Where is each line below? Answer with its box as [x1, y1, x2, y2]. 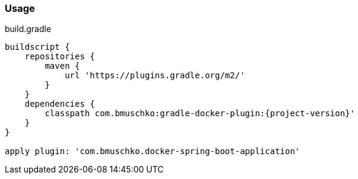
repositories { [24, 52, 95, 62]
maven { [45, 61, 80, 71]
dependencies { [24, 99, 95, 109]
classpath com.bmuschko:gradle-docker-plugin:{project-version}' [45, 108, 356, 119]
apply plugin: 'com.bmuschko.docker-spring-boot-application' [5, 146, 300, 156]
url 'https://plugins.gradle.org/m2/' [65, 71, 245, 81]
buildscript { [5, 42, 70, 52]
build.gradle [5, 24, 52, 34]
